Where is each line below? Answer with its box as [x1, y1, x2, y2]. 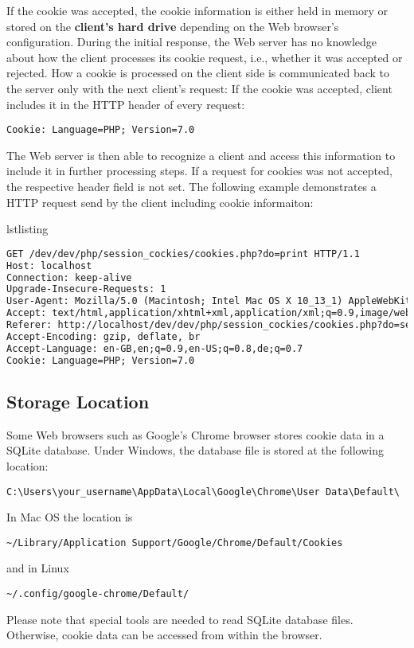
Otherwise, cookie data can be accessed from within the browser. [6, 627, 322, 643]
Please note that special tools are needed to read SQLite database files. [6, 611, 353, 627]
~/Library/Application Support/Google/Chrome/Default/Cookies [6, 537, 343, 548]
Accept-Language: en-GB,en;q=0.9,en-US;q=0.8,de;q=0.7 [6, 342, 303, 354]
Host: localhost [6, 260, 92, 271]
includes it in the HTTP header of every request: [6, 96, 245, 112]
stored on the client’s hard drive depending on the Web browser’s [6, 18, 339, 34]
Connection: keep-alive [6, 271, 132, 283]
